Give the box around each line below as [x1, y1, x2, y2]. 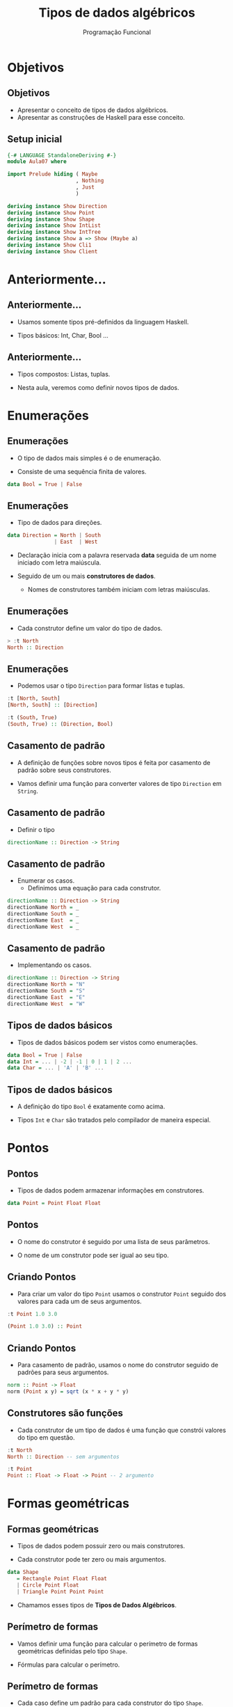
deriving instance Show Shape [7, 216, 95, 223]
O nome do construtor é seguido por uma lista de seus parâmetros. [17, 1237, 210, 1245]
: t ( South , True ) [7, 714, 58, 721]
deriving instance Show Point [7, 209, 95, 217]
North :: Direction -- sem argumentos [7, 1453, 120, 1460]
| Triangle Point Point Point [16, 1588, 104, 1595]
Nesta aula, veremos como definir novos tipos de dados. [17, 383, 179, 391]
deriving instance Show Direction [7, 203, 108, 210]
